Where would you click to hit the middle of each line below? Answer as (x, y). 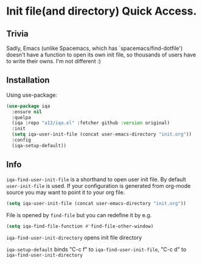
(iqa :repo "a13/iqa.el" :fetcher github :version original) (91, 123)
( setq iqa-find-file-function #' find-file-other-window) (80, 226)
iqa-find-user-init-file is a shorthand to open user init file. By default (96, 179)
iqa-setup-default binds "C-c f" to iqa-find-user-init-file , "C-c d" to (96, 249)
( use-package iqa (28, 106)
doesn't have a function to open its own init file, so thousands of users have (101, 55)
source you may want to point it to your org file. (66, 192)
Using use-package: (32, 95)
